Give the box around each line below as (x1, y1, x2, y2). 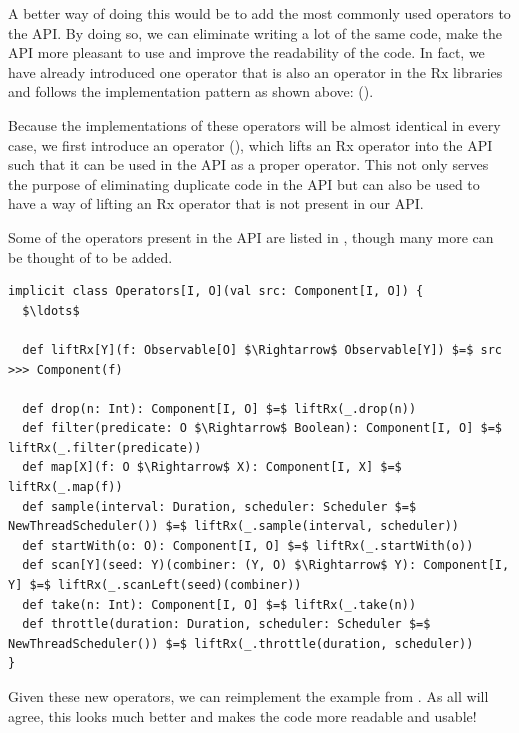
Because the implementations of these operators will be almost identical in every (8, 114, 501, 135)
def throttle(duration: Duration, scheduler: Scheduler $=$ (22, 617, 431, 632)
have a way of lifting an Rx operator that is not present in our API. (8, 193, 424, 214)
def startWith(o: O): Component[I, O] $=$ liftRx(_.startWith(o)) (22, 538, 474, 553)
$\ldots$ (22, 303, 80, 318)
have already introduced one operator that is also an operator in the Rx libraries (8, 61, 503, 82)
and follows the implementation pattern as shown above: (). (8, 81, 374, 102)
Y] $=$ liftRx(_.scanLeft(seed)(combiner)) (8, 578, 302, 593)
